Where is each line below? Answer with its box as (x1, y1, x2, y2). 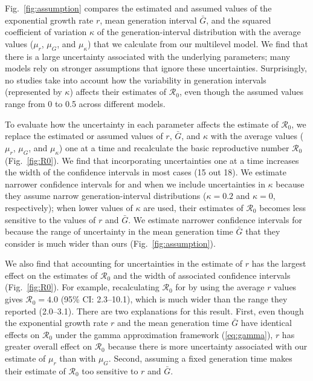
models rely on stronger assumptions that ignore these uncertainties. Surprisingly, (5, 62, 307, 74)
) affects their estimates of (69, 85, 167, 98)
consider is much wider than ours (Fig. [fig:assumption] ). (5, 236, 216, 249)
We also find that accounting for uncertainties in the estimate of (5, 257, 243, 270)
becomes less (259, 201, 306, 213)
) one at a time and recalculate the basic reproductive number (59, 141, 289, 154)
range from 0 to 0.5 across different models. (5, 97, 166, 109)
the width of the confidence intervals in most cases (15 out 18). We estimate (5, 166, 286, 178)
